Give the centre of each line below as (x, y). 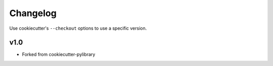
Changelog (33, 13)
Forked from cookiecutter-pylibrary (59, 54)
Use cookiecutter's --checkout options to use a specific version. (78, 28)
